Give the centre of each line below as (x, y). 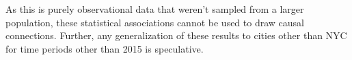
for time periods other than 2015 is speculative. (105, 48)
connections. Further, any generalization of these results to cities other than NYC (176, 35)
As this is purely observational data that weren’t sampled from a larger (155, 9)
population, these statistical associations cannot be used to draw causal (155, 22)
